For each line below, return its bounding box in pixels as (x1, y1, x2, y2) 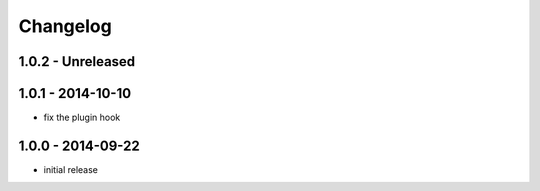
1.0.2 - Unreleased (18, 53, 136, 70)
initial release (43, 163, 99, 175)
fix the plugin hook (43, 111, 121, 124)
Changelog (18, 15, 112, 37)
